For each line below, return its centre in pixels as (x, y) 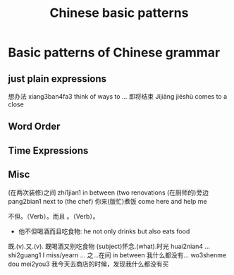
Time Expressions (48, 151)
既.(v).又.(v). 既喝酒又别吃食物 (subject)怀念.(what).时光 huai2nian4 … (109, 246)
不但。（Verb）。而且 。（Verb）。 (54, 216)
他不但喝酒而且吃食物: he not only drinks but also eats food (104, 231)
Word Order (34, 127)
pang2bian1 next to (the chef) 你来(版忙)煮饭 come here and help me (107, 201)
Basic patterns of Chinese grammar (114, 53)
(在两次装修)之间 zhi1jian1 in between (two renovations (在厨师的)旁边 (108, 192)
